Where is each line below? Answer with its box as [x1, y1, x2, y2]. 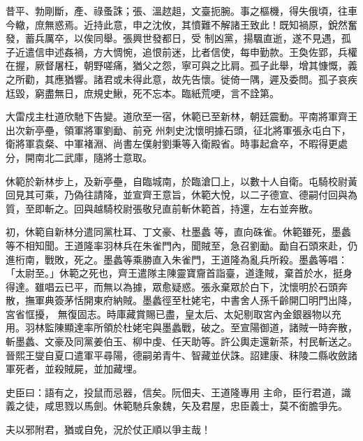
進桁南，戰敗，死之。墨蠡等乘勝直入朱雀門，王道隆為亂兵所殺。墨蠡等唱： [6, 252, 348, 266]
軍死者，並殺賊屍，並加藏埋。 [6, 361, 142, 376]
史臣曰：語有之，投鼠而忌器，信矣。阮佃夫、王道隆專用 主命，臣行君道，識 [6, 384, 351, 399]
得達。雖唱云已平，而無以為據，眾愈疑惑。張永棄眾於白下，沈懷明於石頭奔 [6, 279, 348, 294]
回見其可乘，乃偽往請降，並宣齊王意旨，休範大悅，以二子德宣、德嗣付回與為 [6, 187, 357, 202]
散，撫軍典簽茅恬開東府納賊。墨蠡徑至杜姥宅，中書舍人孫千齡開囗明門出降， [6, 293, 357, 308]
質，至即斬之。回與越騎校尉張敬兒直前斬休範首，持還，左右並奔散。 [6, 201, 318, 215]
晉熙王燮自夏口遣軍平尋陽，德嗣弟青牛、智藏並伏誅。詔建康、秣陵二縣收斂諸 [6, 347, 357, 362]
